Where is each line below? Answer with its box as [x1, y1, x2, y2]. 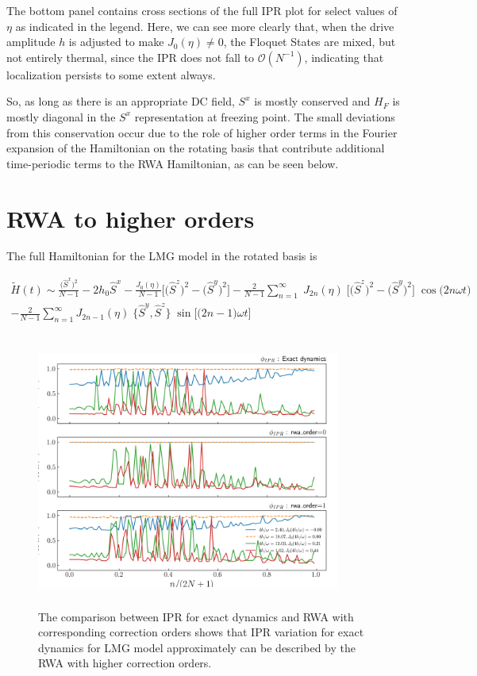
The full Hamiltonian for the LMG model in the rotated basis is [6, 248, 317, 264]
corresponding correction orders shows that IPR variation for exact [38, 624, 364, 640]
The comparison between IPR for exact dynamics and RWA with [38, 608, 354, 624]
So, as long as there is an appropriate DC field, [6, 93, 235, 109]
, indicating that [304, 48, 384, 65]
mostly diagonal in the [6, 108, 116, 125]
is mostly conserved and [254, 93, 371, 109]
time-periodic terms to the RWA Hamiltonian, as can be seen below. [6, 155, 339, 171]
